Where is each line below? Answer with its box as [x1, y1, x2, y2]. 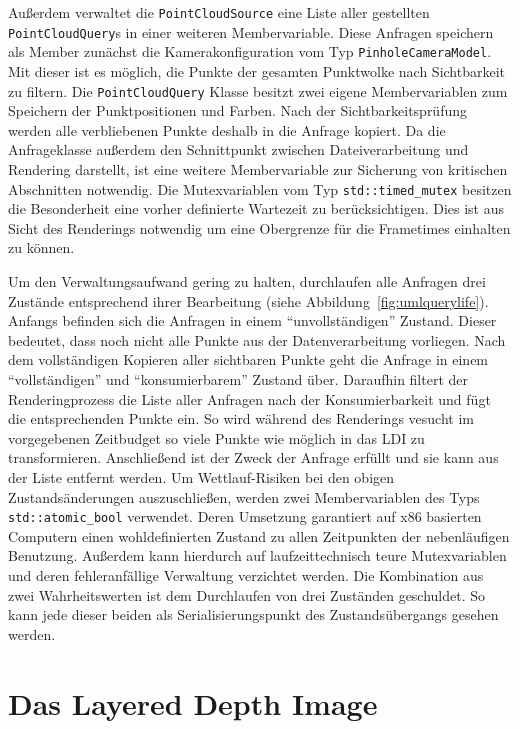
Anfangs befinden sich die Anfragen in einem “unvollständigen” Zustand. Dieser [8, 310, 497, 331]
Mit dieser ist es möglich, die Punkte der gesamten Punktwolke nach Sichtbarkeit [8, 60, 506, 81]
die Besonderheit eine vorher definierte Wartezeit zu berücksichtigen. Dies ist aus [8, 198, 505, 219]
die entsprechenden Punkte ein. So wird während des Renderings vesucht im [8, 408, 474, 429]
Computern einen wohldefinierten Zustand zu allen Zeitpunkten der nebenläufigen [8, 525, 510, 546]
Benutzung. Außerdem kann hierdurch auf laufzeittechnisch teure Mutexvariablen [8, 545, 507, 566]
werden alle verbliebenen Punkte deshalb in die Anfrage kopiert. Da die [8, 119, 446, 140]
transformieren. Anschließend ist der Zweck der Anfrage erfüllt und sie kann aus [8, 447, 499, 468]
